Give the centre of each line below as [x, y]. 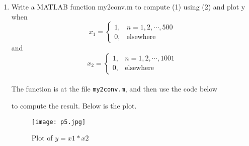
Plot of [42, 138]
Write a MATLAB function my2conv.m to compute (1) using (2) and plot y [128, 6]
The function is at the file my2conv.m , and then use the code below [114, 89]
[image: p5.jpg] [59, 122]
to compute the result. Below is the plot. [74, 106]
